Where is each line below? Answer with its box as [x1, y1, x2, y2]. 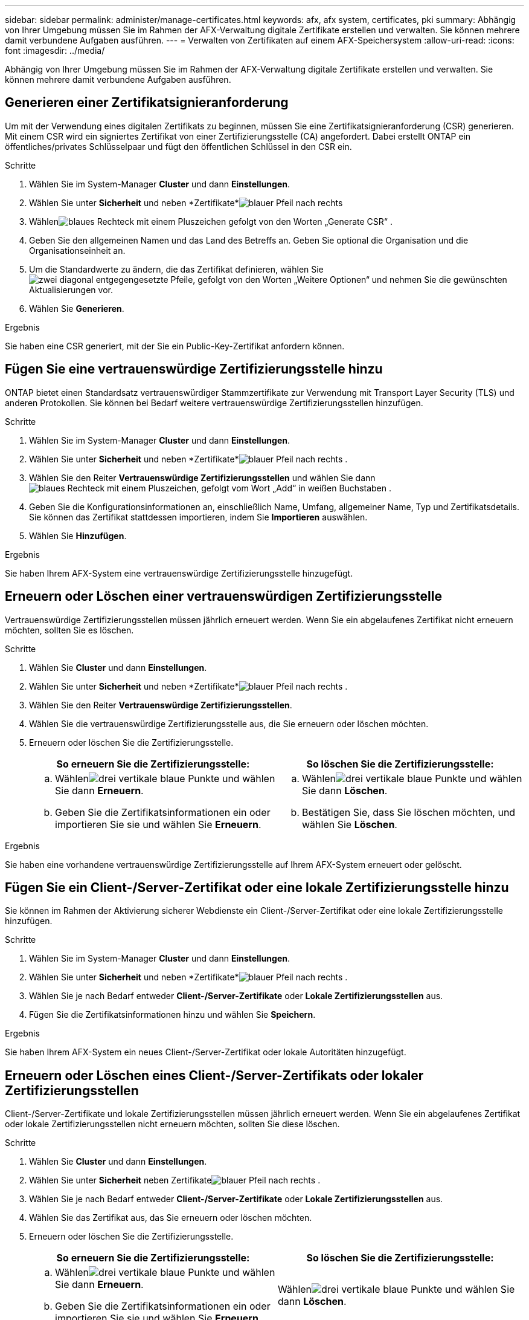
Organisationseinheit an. [29, 245, 126, 256]
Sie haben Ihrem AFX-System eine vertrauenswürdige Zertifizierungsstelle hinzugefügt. [5, 568, 353, 578]
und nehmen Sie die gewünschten [371, 274, 507, 285]
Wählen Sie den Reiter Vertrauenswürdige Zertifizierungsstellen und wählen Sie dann [29, 472, 376, 483]
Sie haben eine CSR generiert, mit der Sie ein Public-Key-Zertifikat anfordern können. [5, 340, 345, 351]
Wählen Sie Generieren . [29, 303, 124, 314]
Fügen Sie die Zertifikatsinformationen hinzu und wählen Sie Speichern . [29, 1009, 316, 1020]
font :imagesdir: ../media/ [5, 45, 105, 56]
